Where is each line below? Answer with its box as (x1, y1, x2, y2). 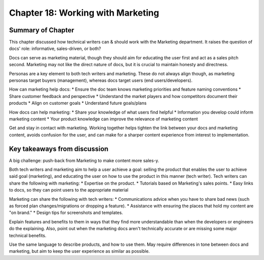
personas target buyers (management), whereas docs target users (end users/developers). (9, 77, 193, 83)
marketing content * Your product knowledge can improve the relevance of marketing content (9, 116, 198, 122)
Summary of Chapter (9, 26, 74, 34)
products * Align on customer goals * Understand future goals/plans (9, 100, 147, 106)
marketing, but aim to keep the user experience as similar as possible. (9, 248, 150, 254)
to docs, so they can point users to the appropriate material (9, 187, 129, 193)
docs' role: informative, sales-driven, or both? (9, 46, 101, 51)
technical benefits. (9, 233, 46, 238)
